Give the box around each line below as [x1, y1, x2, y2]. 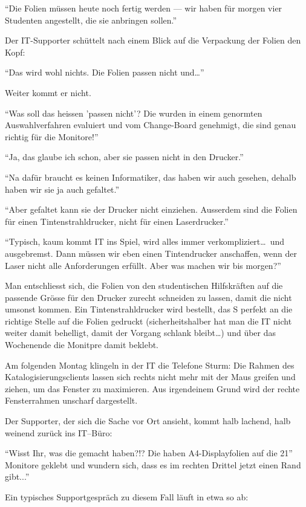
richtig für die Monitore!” [5, 130, 99, 143]
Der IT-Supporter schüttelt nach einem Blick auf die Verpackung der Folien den [5, 34, 301, 47]
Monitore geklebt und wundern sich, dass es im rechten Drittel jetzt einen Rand [5, 458, 301, 471]
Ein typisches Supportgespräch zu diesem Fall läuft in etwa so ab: [5, 491, 249, 503]
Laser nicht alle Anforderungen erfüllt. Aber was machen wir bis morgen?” [5, 259, 281, 271]
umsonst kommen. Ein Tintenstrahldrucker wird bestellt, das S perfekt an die [5, 303, 293, 315]
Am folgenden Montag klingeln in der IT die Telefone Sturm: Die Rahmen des [5, 358, 295, 371]
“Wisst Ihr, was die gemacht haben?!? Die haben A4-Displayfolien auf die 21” [5, 447, 293, 459]
